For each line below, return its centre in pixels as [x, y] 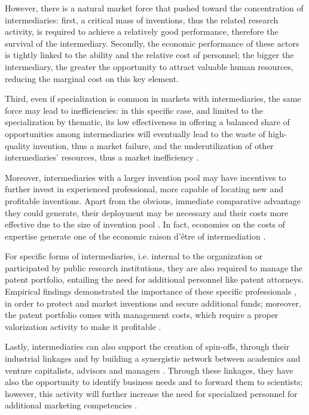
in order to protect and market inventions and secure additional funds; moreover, [153, 303]
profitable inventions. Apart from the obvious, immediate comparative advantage [153, 200]
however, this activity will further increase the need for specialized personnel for [151, 393]
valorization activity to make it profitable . [83, 326]
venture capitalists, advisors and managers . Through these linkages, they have [149, 370]
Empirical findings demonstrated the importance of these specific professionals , [151, 291]
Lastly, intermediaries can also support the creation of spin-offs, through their [147, 346]
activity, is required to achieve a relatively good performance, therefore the [142, 31]
